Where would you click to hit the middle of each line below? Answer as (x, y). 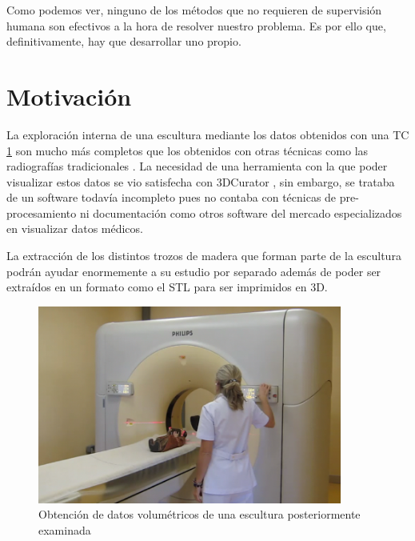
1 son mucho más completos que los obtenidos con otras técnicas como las (188, 150)
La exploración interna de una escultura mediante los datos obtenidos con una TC (208, 134)
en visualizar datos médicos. (75, 228)
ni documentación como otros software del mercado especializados (241, 212)
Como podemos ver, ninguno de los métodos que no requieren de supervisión (194, 10)
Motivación (69, 96)
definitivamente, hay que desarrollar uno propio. (124, 41)
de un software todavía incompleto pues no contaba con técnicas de (172, 197)
